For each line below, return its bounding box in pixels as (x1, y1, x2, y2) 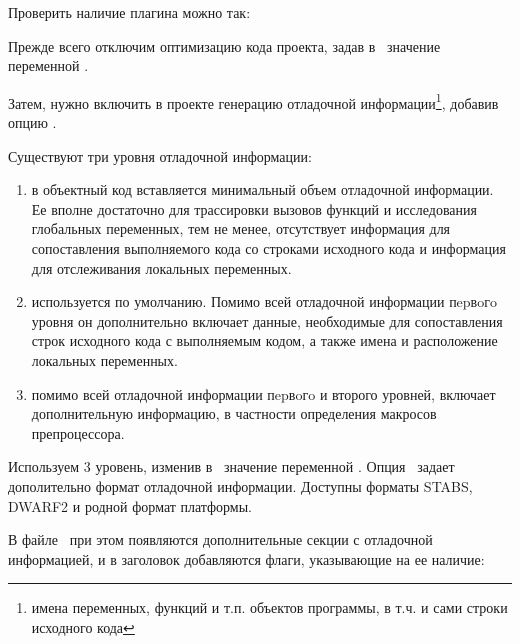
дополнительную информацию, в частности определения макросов (31, 403, 437, 424)
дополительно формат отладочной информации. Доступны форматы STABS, (8, 475, 473, 496)
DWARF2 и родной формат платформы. (8, 495, 252, 516)
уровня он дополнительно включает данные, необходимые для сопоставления (31, 310, 503, 331)
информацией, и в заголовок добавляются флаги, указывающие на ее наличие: (8, 548, 485, 569)
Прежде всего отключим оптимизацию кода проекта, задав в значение (8, 35, 441, 56)
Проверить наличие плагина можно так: (8, 2, 251, 22)
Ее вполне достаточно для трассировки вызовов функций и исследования (31, 198, 477, 219)
